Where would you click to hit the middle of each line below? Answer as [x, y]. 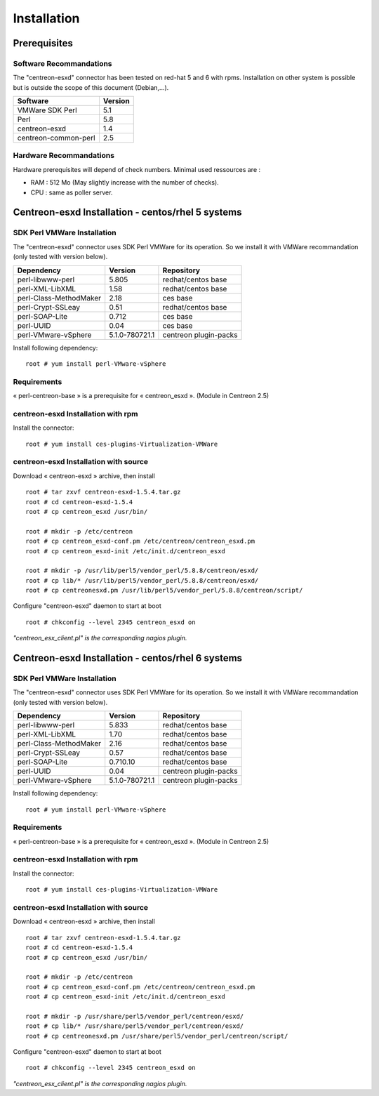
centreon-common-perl [56, 138]
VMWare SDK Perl [47, 110]
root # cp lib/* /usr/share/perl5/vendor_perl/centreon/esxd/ [135, 1026]
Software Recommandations [62, 63]
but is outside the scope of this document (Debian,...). [91, 87]
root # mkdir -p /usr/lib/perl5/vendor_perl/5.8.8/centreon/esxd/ [142, 571]
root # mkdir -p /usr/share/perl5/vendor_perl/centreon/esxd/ [135, 1016]
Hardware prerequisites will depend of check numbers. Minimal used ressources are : [137, 169]
